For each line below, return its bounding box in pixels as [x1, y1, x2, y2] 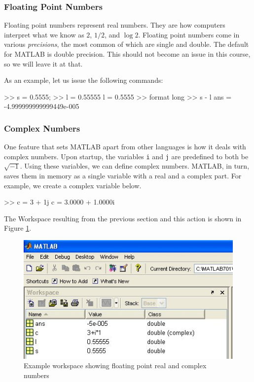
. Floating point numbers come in [138, 29, 240, 39]
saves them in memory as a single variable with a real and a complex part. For [4, 171, 242, 181]
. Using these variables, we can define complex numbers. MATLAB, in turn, [20, 161, 250, 171]
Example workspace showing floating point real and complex [24, 360, 207, 371]
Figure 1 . [4, 223, 32, 233]
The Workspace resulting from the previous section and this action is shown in [4, 213, 242, 223]
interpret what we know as [4, 29, 84, 39]
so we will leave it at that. [4, 58, 83, 69]
